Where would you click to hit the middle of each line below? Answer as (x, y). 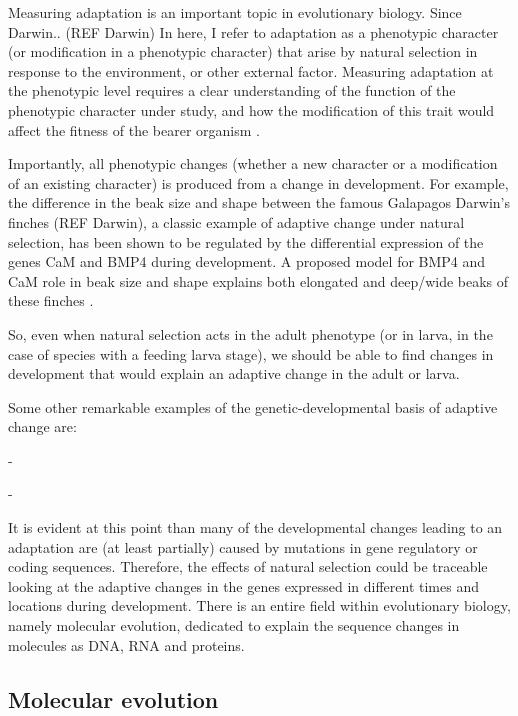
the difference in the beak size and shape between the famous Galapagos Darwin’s (259, 202)
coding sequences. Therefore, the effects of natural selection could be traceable (248, 566)
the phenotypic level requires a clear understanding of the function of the (232, 90)
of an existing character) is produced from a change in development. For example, (258, 182)
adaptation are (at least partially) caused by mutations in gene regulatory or (243, 546)
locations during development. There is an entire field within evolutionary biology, (259, 605)
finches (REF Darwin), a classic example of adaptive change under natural (236, 221)
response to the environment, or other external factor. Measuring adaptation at (251, 70)
